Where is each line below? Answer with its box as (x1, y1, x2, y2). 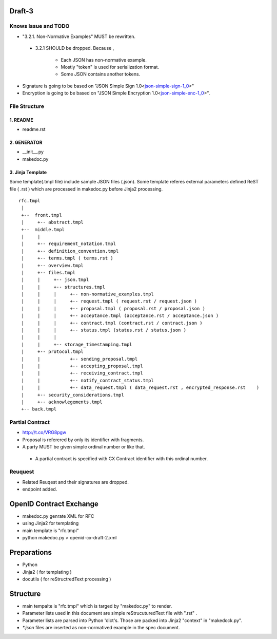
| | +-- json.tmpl (21, 277, 89, 283)
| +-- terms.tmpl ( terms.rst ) (21, 255, 114, 261)
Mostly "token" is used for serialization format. (61, 64, 159, 70)
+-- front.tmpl (21, 212, 62, 218)
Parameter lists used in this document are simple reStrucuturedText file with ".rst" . (22, 610, 197, 616)
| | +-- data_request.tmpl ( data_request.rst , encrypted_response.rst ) (21, 385, 260, 390)
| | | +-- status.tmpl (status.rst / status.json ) (21, 327, 187, 333)
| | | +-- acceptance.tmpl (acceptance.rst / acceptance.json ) (21, 313, 219, 318)
